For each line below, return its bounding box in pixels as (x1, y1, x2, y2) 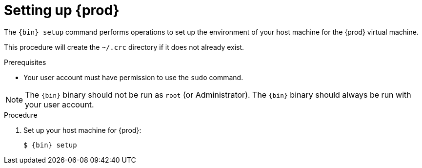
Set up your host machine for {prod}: (23, 126, 141, 134)
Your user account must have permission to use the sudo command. (23, 73, 243, 82)
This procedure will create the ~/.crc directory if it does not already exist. (4, 42, 244, 51)
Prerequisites (4, 58, 46, 66)
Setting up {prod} (4, 2, 120, 19)
